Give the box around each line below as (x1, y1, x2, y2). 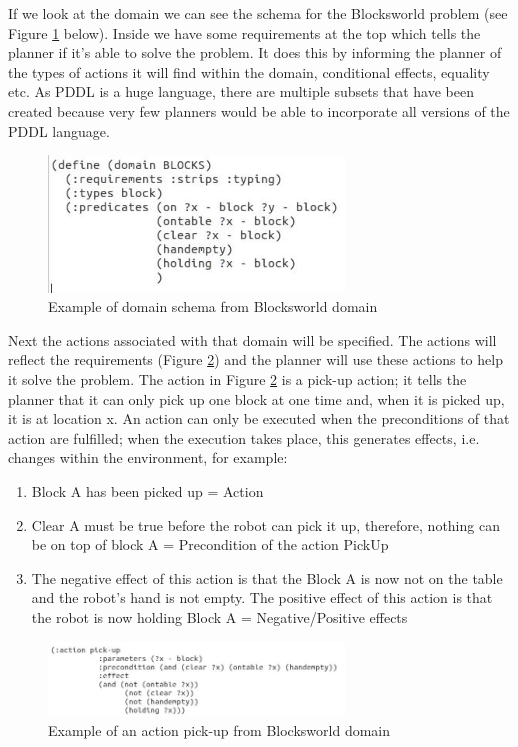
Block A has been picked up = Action (31, 481, 264, 502)
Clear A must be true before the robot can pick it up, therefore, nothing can (31, 514, 500, 535)
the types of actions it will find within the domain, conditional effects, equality (8, 61, 490, 82)
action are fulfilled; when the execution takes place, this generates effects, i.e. (8, 427, 480, 448)
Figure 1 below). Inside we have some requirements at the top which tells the (8, 22, 481, 43)
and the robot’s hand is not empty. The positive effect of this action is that (31, 587, 493, 608)
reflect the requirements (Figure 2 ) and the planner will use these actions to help (8, 349, 503, 370)
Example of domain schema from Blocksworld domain (48, 296, 378, 317)
